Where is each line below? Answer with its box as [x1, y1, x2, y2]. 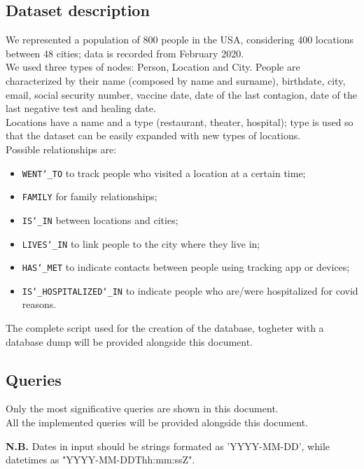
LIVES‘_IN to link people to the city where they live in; [22, 236, 260, 251]
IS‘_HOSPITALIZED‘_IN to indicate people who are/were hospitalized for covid [22, 283, 358, 297]
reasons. [22, 297, 57, 311]
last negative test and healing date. [6, 101, 156, 115]
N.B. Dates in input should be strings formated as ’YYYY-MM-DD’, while [6, 438, 330, 453]
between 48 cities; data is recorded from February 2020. [6, 45, 244, 60]
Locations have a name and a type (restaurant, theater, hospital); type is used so [6, 114, 353, 129]
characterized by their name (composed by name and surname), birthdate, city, [6, 73, 346, 87]
